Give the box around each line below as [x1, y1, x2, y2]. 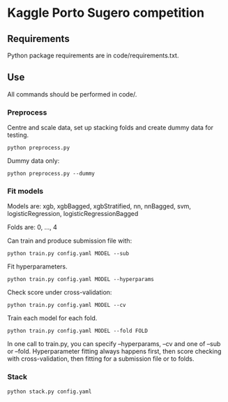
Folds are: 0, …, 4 [7, 223, 57, 231]
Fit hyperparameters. [7, 262, 68, 271]
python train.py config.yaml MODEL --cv [7, 302, 127, 309]
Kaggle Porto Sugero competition [7, 5, 204, 21]
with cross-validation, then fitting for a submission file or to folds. [7, 354, 195, 363]
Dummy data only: [7, 157, 60, 165]
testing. [7, 131, 29, 139]
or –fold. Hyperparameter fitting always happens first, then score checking [7, 347, 222, 356]
